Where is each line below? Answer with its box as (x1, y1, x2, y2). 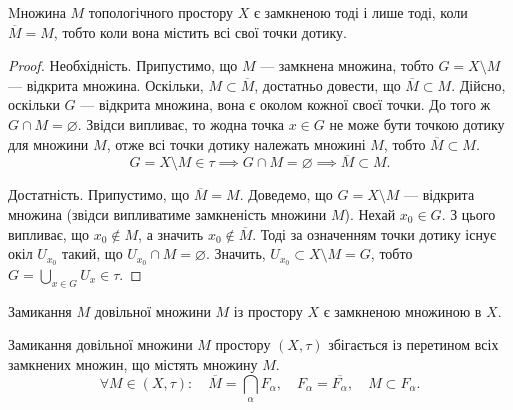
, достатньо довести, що (254, 74, 401, 95)
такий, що (62, 243, 123, 264)
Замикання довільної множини (8, 334, 193, 355)
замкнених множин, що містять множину (8, 354, 258, 374)
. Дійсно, (451, 74, 506, 95)
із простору (233, 300, 303, 321)
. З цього (441, 203, 496, 224)
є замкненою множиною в (323, 300, 482, 321)
